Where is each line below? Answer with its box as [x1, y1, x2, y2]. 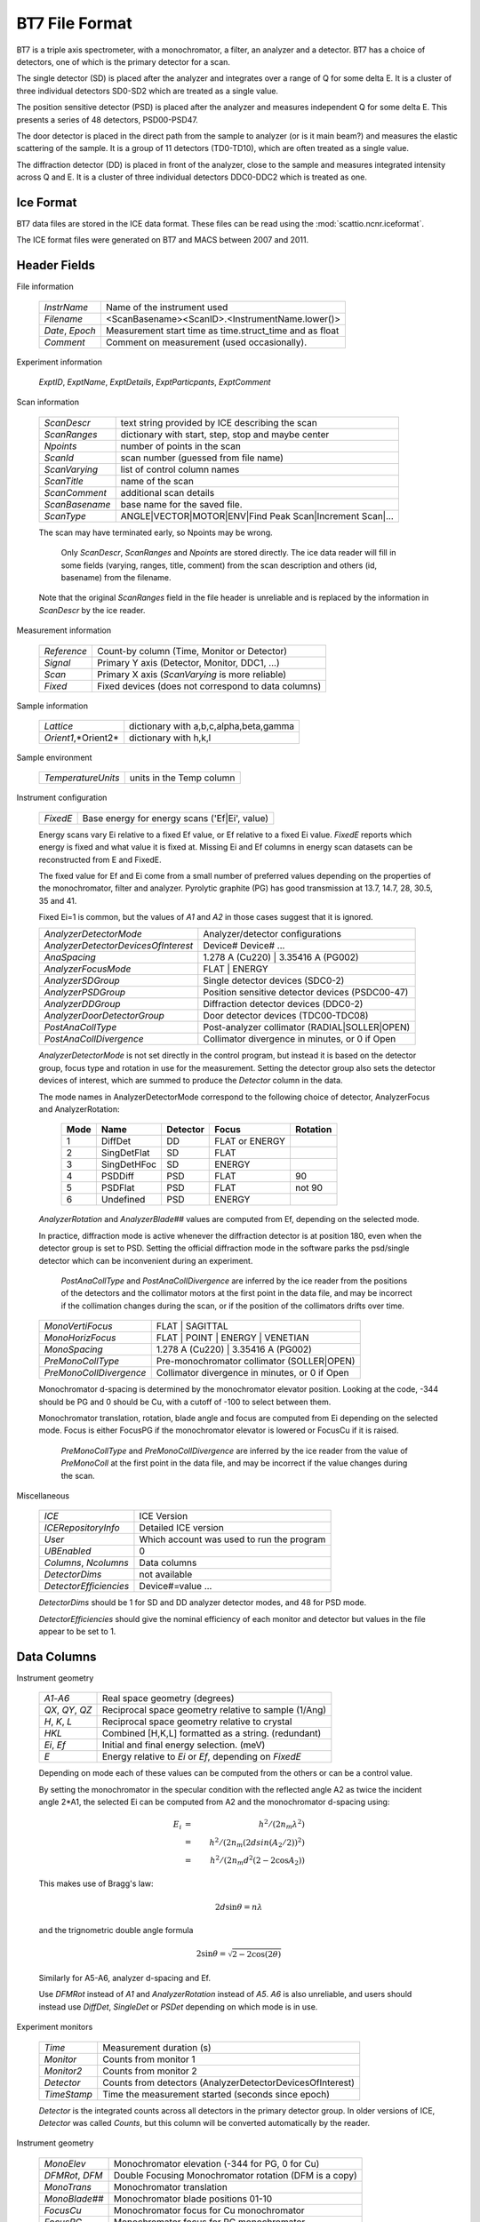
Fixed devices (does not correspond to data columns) [96, 680, 322, 692]
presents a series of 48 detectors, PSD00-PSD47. [16, 114, 199, 124]
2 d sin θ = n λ [214, 1902, 263, 1912]
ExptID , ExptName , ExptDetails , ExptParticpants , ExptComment [38, 377, 271, 388]
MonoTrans [44, 2180, 92, 2193]
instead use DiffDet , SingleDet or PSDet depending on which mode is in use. [38, 2001, 318, 2012]
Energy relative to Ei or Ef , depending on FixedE [101, 1751, 301, 1763]
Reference [44, 644, 88, 657]
